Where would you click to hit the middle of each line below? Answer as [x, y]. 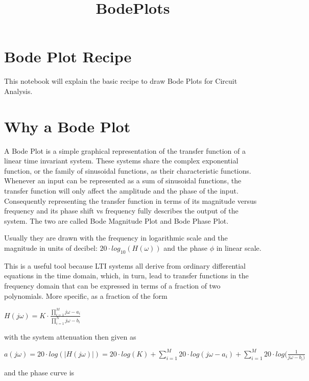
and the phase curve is [39, 373]
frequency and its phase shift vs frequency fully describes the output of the [121, 211]
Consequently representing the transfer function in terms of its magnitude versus [130, 200]
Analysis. [18, 91]
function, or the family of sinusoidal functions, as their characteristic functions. [128, 170]
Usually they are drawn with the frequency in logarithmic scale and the [116, 238]
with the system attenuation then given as [70, 336]
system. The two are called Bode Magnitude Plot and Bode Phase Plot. [116, 220]
